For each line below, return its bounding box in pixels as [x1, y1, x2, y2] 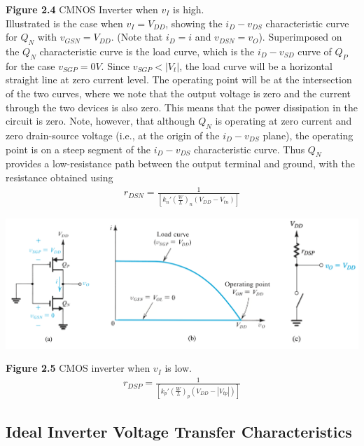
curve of [297, 43, 332, 58]
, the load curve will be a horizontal [179, 58, 332, 73]
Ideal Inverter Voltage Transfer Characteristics [6, 421, 352, 442]
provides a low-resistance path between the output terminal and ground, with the [6, 156, 355, 171]
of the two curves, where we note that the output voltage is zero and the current [6, 85, 351, 100]
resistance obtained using [6, 169, 113, 184]
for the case [6, 58, 55, 73]
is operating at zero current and [215, 113, 352, 128]
